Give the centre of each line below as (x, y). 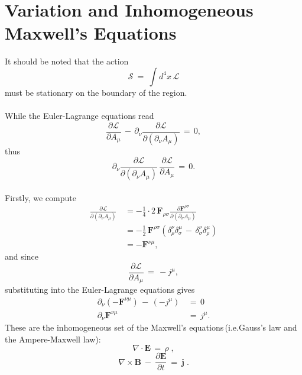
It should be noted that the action (67, 61)
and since (22, 256)
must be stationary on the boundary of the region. (96, 92)
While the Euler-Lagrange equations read (79, 116)
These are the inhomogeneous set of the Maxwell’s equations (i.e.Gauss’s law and (151, 327)
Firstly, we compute (40, 197)
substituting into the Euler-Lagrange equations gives (100, 290)
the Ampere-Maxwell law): (53, 339)
